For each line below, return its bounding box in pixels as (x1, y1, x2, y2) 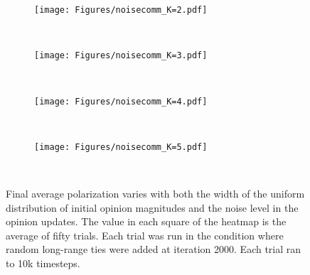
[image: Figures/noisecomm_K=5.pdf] (34, 141, 208, 152)
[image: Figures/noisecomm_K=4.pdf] (34, 96, 208, 107)
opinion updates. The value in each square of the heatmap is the (6, 214, 287, 229)
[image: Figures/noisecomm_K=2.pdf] (34, 5, 208, 15)
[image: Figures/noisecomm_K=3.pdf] (34, 50, 208, 61)
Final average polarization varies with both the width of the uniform (6, 186, 305, 200)
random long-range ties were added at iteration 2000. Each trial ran (6, 242, 301, 257)
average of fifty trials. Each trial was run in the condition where (6, 227, 284, 242)
